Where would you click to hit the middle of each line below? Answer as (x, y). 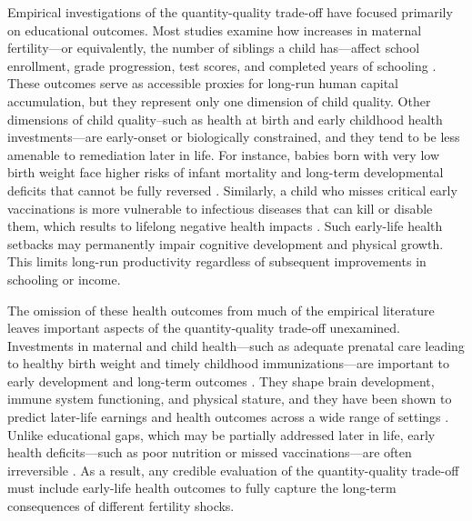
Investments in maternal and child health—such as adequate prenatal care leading (236, 345)
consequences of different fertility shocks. (121, 506)
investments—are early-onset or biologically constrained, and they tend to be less (234, 137)
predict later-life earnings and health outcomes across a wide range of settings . (228, 417)
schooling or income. (64, 279)
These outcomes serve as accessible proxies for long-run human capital (203, 83)
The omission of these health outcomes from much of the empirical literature (221, 310)
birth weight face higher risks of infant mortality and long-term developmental (226, 172)
